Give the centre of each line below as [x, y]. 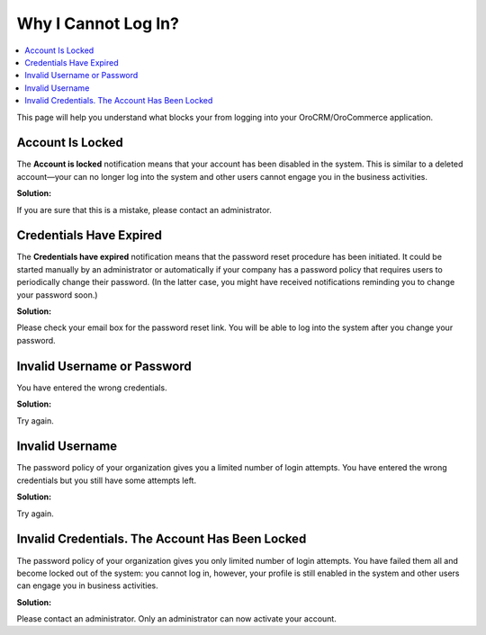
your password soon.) [57, 295]
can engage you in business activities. [88, 586]
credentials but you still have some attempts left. [107, 480]
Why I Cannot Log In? [98, 23]
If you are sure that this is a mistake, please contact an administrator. [144, 210]
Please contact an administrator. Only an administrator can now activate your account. [176, 619]
